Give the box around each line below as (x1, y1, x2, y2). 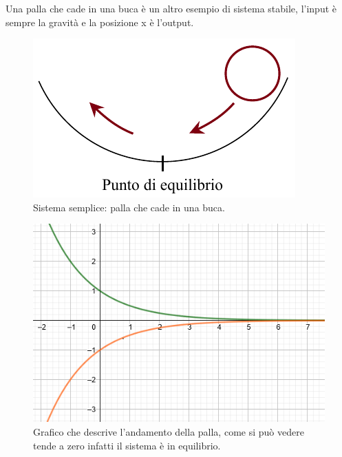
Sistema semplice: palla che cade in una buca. (33, 200, 225, 214)
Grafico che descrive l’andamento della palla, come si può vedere (33, 425, 304, 439)
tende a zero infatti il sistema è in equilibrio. (33, 438, 221, 452)
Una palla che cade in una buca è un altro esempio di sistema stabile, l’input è (6, 1, 336, 15)
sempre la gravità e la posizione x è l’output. (6, 14, 194, 29)
